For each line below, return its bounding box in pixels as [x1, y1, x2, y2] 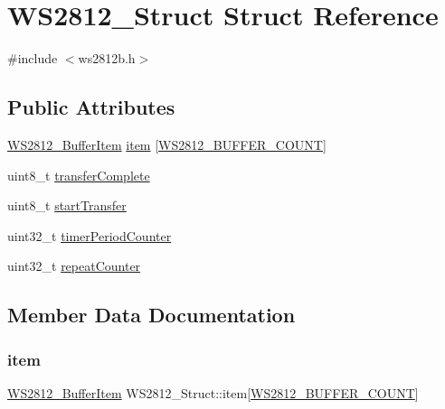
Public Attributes [7, 93, 175, 121]
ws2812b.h [78, 49, 136, 68]
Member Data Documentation [7, 301, 296, 329]
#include [7, 49, 58, 68]
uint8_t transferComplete [7, 165, 150, 184]
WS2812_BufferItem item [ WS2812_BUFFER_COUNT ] [7, 135, 327, 153]
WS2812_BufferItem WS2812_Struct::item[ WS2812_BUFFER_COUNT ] [7, 383, 419, 402]
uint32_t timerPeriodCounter [7, 226, 172, 245]
